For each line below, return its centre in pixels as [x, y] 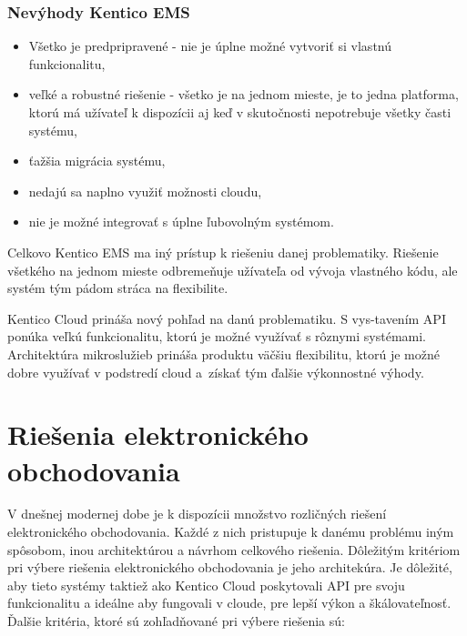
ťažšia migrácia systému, [97, 161]
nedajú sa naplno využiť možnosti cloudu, [145, 191]
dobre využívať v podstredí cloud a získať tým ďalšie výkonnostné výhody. [216, 372]
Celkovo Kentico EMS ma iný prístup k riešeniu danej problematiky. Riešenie [223, 252]
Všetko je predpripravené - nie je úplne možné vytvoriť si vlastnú [210, 46]
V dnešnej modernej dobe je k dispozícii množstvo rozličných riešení [197, 514]
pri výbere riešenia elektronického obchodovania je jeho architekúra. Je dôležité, [230, 567]
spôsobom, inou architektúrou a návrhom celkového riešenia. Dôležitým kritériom [234, 549]
